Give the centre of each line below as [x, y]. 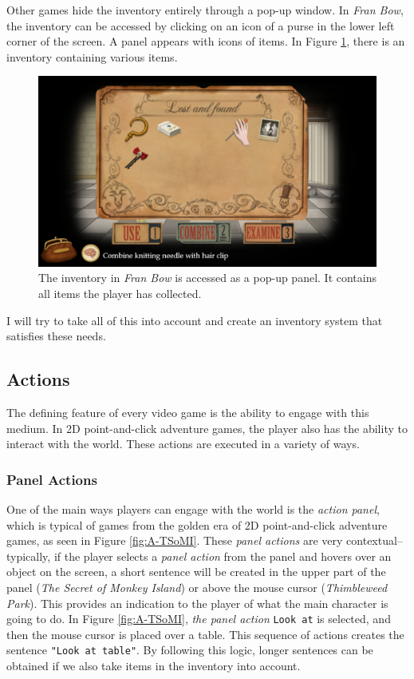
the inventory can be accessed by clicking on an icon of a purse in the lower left [201, 25]
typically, [29, 556]
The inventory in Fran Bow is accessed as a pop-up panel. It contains [208, 278]
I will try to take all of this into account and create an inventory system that [195, 320]
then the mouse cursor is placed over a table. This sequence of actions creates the [205, 634]
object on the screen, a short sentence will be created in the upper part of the [196, 572]
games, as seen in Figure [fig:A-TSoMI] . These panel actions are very [175, 540]
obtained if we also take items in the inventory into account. [154, 666]
